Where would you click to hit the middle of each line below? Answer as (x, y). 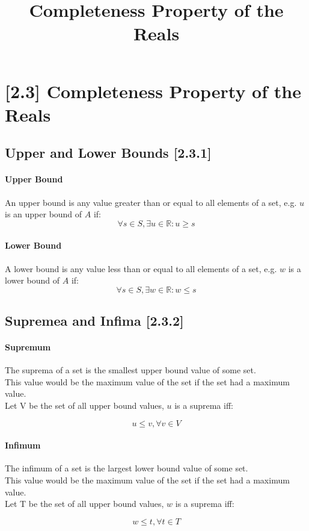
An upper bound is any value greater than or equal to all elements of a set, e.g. (151, 202)
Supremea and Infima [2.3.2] (94, 321)
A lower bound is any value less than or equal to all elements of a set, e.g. (141, 268)
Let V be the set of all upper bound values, (84, 405)
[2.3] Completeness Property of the (153, 91)
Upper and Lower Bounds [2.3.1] (108, 153)
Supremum (28, 347)
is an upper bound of (44, 214)
